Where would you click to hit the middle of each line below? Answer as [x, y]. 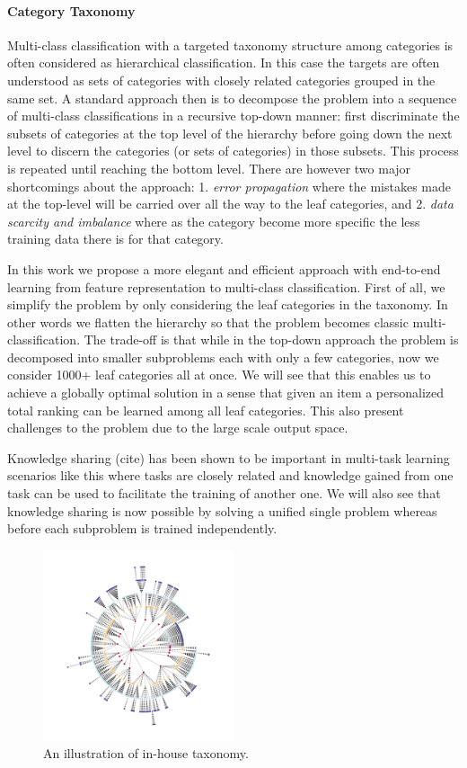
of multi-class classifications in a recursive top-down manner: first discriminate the [233, 116]
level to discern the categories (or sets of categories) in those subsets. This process [233, 151]
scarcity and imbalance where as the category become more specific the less [214, 221]
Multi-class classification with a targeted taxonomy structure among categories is [230, 45]
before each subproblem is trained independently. [142, 528]
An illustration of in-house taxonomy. [146, 753]
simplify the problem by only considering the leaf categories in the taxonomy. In [228, 304]
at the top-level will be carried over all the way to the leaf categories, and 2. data [230, 204]
